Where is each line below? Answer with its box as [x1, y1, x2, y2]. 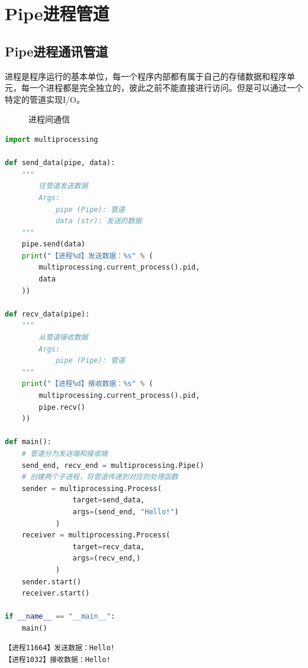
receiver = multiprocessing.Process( [21, 531, 171, 540]
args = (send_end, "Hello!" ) [72, 507, 179, 516]
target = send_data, [72, 496, 145, 505]
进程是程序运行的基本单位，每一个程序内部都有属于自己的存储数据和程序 [5, 69, 287, 82]
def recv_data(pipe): [5, 309, 90, 318]
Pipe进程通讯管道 [5, 42, 108, 60]
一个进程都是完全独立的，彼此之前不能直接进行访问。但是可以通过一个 [29, 81, 303, 94]
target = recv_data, [72, 542, 145, 551]
